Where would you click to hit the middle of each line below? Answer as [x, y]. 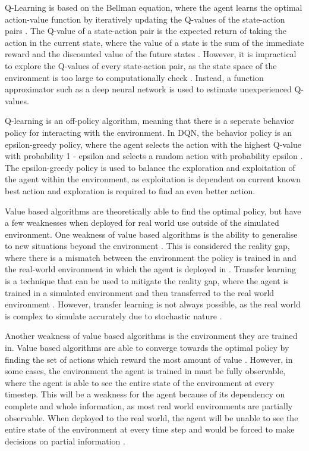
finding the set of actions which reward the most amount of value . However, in [149, 359]
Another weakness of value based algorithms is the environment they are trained [151, 336]
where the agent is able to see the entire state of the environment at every [140, 382]
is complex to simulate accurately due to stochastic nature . [113, 315]
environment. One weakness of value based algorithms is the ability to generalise [151, 234]
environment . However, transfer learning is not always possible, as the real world [153, 304]
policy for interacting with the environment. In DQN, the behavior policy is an [149, 132]
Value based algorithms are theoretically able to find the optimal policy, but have [153, 211]
